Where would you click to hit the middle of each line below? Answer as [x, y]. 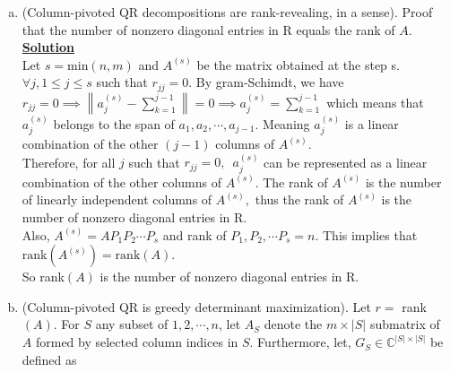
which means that [375, 102]
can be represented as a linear [346, 162]
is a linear [372, 123]
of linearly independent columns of [117, 199]
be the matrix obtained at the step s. [298, 64]
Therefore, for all [69, 162]
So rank [43, 277]
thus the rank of [299, 199]
